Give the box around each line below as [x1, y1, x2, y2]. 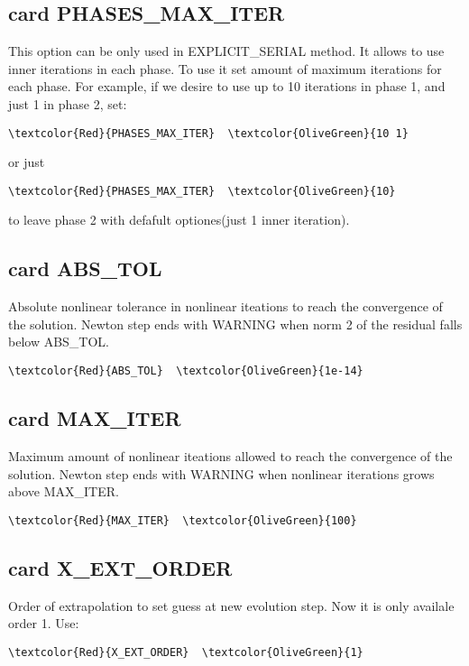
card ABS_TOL [8, 254, 162, 282]
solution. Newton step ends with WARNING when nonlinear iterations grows [8, 464, 435, 483]
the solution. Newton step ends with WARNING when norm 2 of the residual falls [8, 314, 463, 333]
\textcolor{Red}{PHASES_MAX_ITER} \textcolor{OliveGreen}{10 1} [8, 126, 409, 140]
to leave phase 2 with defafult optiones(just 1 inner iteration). [8, 210, 350, 229]
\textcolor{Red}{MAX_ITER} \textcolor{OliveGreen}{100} [8, 513, 357, 527]
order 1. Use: [8, 614, 79, 633]
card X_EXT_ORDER [8, 553, 233, 581]
